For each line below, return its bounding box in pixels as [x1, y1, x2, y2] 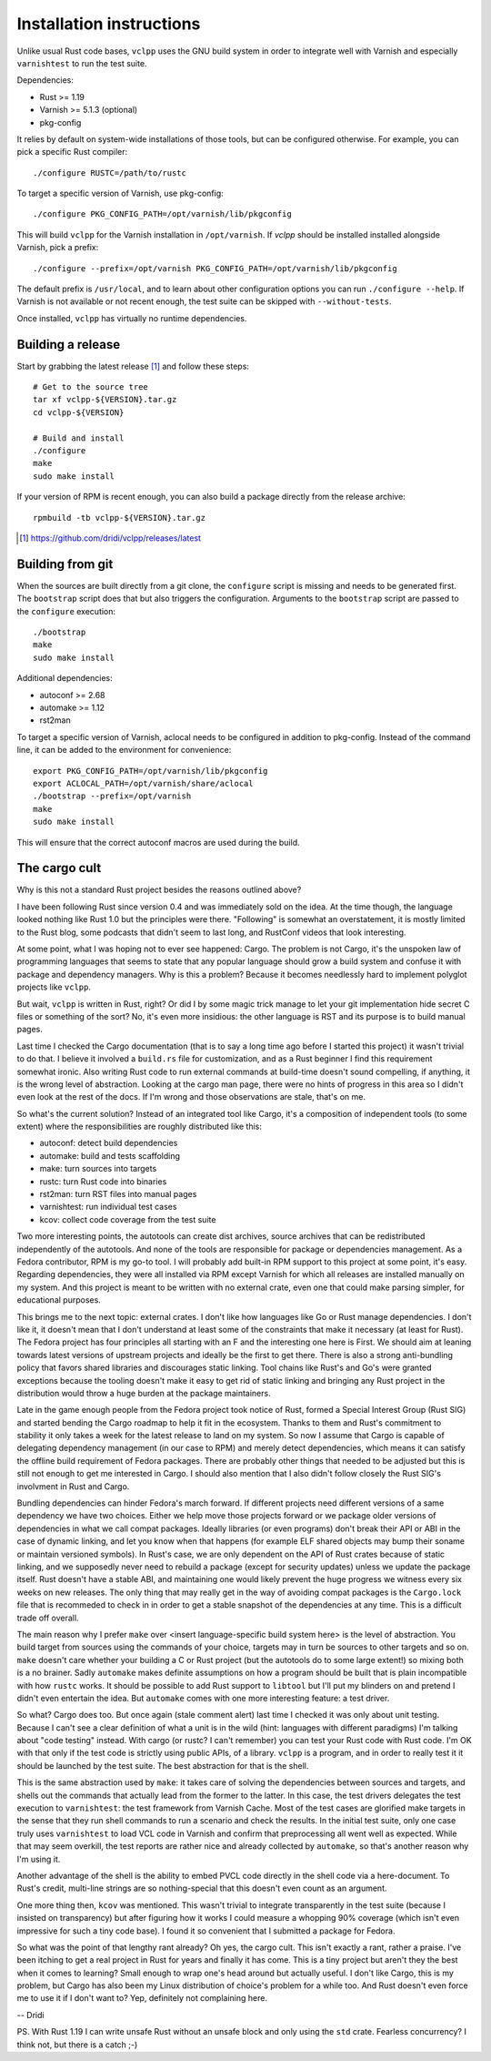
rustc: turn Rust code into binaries [39, 1175, 167, 1187]
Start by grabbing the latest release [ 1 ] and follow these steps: [16, 360, 250, 371]
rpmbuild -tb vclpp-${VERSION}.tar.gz [33, 513, 206, 523]
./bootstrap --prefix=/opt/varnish [33, 791, 192, 801]
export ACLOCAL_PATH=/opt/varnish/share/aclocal [33, 778, 254, 788]
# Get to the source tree [33, 382, 149, 392]
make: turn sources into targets [39, 1163, 157, 1174]
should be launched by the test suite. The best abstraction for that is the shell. [16, 1760, 309, 1771]
